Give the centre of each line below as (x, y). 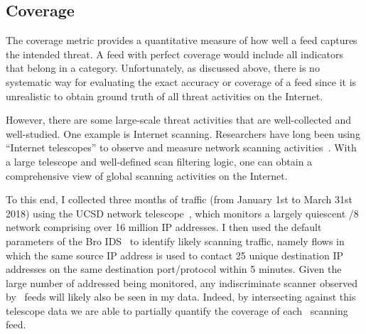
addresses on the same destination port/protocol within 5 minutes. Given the (174, 269)
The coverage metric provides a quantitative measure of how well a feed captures (182, 40)
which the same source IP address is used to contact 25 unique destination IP (175, 255)
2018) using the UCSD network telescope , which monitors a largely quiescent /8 (182, 213)
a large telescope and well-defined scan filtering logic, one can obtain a (159, 161)
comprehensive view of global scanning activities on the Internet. (147, 175)
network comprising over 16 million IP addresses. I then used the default (164, 227)
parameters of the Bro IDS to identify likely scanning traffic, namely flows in (175, 241)
